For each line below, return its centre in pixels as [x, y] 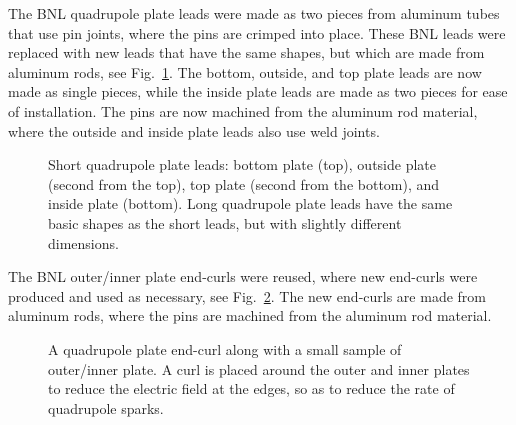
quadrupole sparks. [106, 407]
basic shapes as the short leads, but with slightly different [225, 222]
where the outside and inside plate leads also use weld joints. [194, 130]
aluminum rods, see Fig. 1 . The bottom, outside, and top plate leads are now [245, 71]
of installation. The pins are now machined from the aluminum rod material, [243, 110]
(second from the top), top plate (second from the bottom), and [244, 183]
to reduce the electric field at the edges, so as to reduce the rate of [251, 388]
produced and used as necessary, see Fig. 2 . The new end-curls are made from [247, 295]
